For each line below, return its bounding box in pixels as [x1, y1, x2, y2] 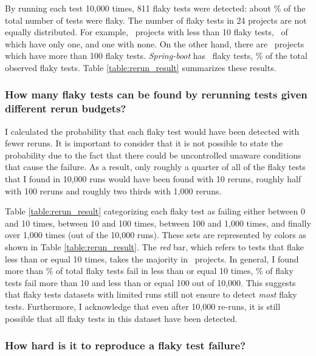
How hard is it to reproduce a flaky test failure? [5, 338, 246, 353]
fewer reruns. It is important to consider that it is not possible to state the [5, 137, 283, 149]
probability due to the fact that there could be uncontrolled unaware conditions [5, 148, 301, 161]
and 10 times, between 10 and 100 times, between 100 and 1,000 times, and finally [5, 216, 311, 229]
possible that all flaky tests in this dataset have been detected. [5, 312, 238, 324]
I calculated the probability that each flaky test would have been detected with [5, 125, 300, 137]
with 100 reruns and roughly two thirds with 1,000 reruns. [5, 184, 222, 197]
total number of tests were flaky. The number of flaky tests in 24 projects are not [5, 13, 307, 26]
